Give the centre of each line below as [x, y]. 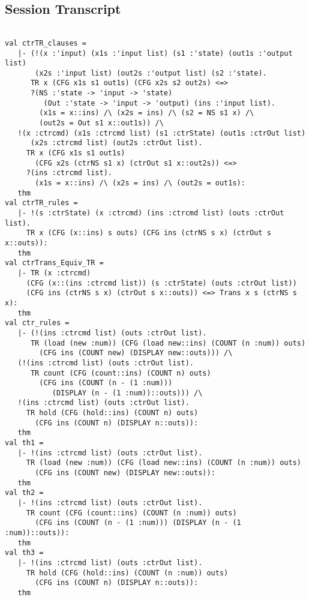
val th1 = [24, 443]
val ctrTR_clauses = [46, 43]
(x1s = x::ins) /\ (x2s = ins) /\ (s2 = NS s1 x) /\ [147, 113]
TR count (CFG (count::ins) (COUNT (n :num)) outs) [131, 513]
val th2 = [24, 493]
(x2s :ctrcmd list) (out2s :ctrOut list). [116, 143]
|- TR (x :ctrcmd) [54, 273]
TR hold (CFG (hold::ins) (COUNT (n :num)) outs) [127, 573]
